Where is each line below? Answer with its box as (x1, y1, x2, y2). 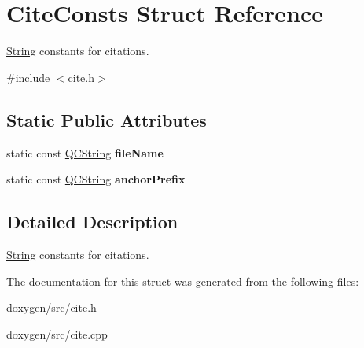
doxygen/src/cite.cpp (6, 325, 108, 342)
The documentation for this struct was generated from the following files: (6, 272, 359, 289)
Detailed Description (6, 209, 178, 234)
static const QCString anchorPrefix (6, 171, 186, 187)
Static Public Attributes (6, 107, 207, 131)
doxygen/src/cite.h (6, 299, 97, 316)
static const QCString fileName (6, 144, 164, 161)
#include (6, 68, 50, 85)
